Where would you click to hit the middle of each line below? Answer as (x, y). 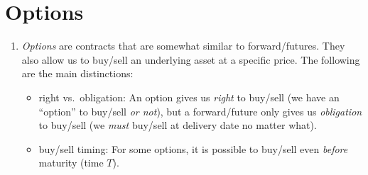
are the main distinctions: (77, 73)
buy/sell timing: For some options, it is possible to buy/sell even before (193, 148)
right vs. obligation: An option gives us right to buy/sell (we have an (189, 97)
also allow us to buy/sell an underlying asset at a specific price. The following (191, 59)
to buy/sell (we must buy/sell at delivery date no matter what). (178, 125)
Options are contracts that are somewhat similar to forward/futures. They (183, 46)
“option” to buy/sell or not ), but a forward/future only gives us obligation (200, 111)
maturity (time (71, 163)
